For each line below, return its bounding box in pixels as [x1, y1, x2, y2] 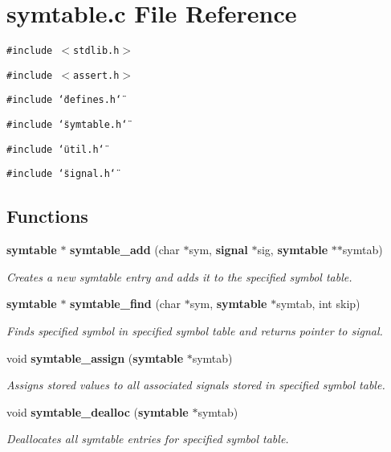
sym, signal [189, 241, 248, 258]
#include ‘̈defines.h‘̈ [6, 94, 122, 106]
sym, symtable [189, 295, 267, 312]
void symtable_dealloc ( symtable [6, 403, 189, 420]
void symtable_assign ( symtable [6, 349, 184, 366]
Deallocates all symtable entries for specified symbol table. [6, 430, 289, 447]
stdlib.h [73, 45, 120, 57]
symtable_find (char [70, 295, 181, 312]
